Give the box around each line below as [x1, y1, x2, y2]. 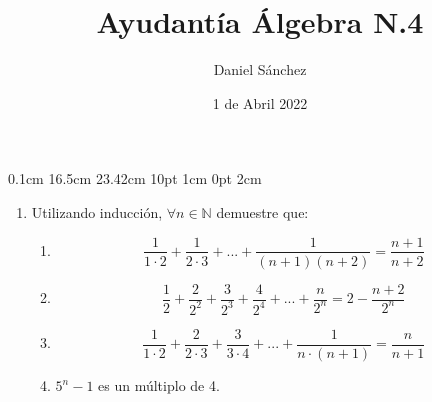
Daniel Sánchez [213, 59, 307, 80]
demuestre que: [216, 201, 309, 222]
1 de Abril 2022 [212, 92, 308, 113]
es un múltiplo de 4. [98, 375, 220, 396]
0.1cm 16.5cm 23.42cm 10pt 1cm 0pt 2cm [8, 168, 262, 189]
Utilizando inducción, [31, 201, 163, 222]
